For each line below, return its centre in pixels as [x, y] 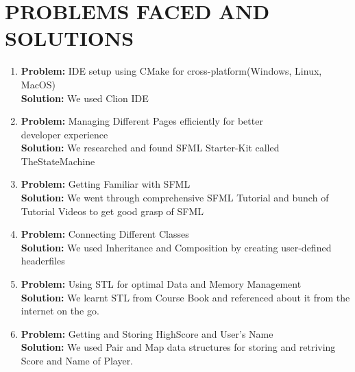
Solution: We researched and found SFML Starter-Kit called [150, 148]
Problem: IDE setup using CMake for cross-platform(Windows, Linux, [171, 71]
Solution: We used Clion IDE [85, 98]
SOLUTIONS [70, 38]
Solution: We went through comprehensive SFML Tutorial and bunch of [175, 198]
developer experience [64, 134]
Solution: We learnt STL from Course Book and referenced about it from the [185, 297]
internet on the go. [60, 311]
